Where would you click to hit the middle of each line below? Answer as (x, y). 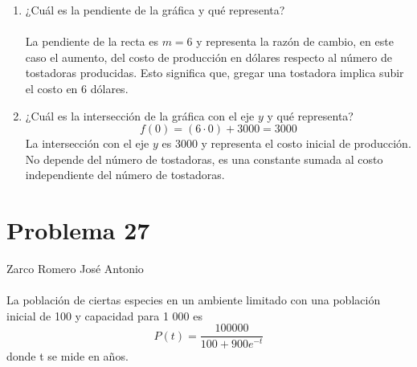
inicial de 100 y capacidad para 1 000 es (104, 315)
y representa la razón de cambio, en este (295, 41)
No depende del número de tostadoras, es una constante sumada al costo (204, 159)
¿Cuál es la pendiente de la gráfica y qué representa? (155, 10)
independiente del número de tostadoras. (125, 175)
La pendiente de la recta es (92, 41)
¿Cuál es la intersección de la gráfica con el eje (140, 115)
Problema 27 (78, 230)
